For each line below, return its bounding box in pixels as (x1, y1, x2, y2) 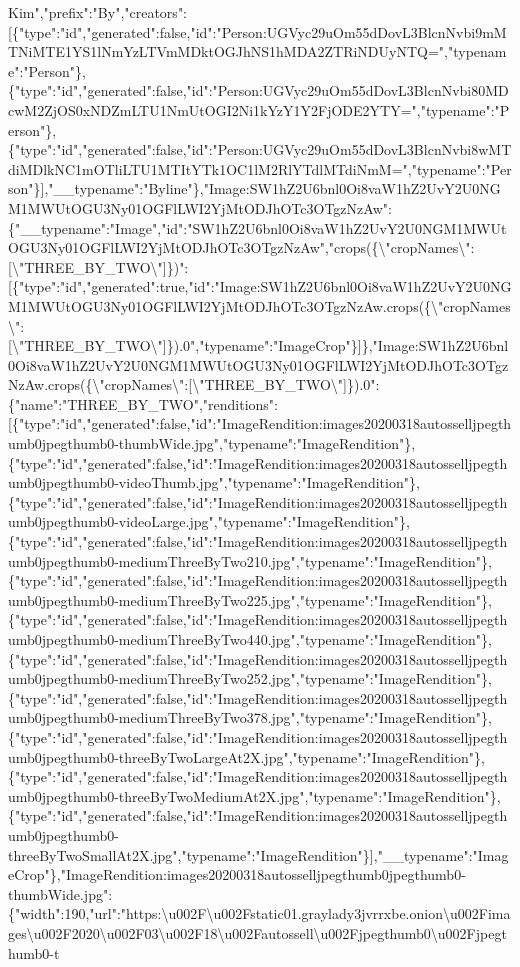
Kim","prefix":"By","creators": (8, 2, 188, 22)
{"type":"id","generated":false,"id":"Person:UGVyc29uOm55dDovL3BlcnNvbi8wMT (8, 139, 512, 160)
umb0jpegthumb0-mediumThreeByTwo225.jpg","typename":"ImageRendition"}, (8, 589, 492, 610)
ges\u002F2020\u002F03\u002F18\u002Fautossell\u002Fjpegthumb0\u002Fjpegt (8, 922, 507, 943)
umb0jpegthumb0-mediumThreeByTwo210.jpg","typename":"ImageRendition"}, (8, 550, 492, 571)
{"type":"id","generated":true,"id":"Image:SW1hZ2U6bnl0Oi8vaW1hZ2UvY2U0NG (11, 276, 512, 297)
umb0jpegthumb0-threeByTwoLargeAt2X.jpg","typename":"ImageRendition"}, (8, 746, 485, 767)
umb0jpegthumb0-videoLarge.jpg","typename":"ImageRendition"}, (8, 511, 410, 532)
